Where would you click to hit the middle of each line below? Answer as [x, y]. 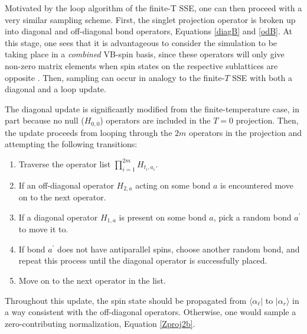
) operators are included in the [155, 120]
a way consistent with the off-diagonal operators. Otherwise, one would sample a [151, 312]
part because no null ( [45, 120]
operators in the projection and [245, 132]
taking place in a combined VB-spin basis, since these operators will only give [145, 54]
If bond [32, 249]
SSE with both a [262, 77]
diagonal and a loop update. [55, 89]
